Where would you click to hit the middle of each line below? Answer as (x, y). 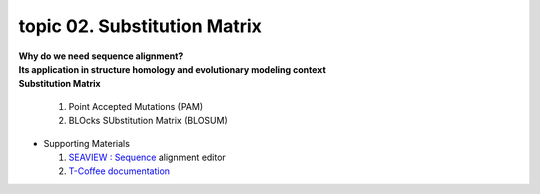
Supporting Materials (86, 143)
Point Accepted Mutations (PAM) (136, 106)
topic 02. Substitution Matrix (140, 26)
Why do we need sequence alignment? (101, 56)
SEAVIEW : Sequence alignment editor (147, 157)
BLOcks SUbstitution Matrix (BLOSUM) (148, 121)
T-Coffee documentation (119, 171)
